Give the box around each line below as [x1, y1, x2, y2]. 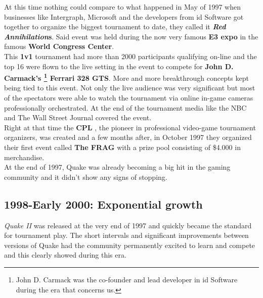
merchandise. [4, 152, 45, 162]
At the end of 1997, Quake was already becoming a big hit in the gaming [4, 162, 231, 172]
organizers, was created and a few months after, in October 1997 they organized [4, 132, 252, 142]
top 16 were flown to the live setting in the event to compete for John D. [4, 61, 234, 71]
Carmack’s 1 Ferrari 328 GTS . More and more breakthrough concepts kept [4, 71, 249, 83]
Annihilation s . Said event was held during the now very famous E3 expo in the [4, 31, 258, 41]
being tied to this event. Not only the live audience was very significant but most [4, 82, 255, 93]
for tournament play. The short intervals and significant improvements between [4, 230, 249, 240]
